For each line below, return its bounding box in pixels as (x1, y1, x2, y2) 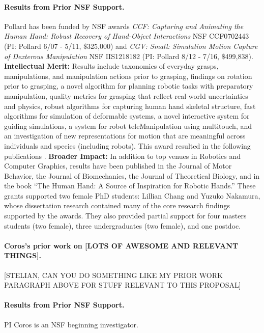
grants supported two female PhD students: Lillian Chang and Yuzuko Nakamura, (4, 190, 260, 201)
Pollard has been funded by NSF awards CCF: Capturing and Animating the (4, 20, 244, 31)
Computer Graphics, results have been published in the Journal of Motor (4, 160, 232, 171)
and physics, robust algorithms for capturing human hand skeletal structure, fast (4, 100, 256, 111)
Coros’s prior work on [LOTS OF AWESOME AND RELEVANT (4, 240, 239, 251)
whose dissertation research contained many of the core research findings (4, 200, 230, 211)
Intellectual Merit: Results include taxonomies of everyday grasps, (4, 61, 219, 71)
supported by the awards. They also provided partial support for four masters (4, 210, 247, 221)
